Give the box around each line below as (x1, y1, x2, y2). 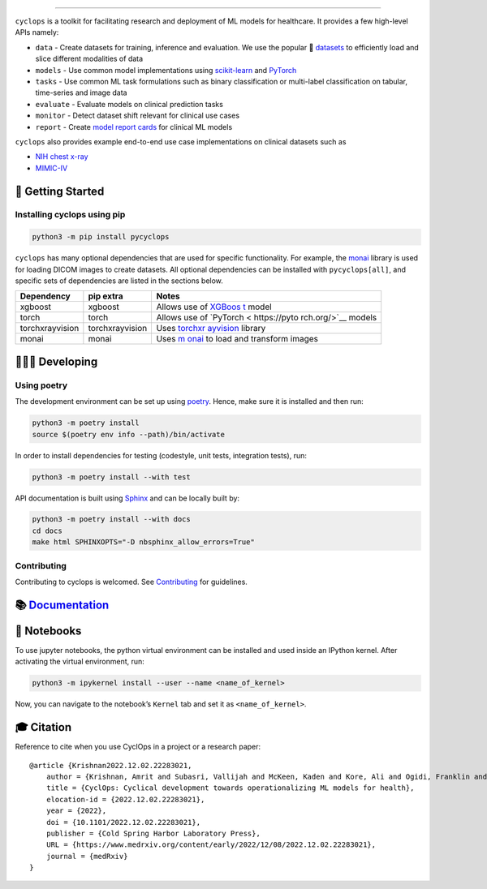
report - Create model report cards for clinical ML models (35, 122, 233, 131)
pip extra (88, 290, 123, 302)
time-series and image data (35, 88, 127, 97)
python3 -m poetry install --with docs (32, 515, 191, 524)
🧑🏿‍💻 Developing (15, 354, 98, 368)
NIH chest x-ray (35, 152, 88, 161)
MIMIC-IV (35, 163, 68, 173)
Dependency (19, 290, 71, 302)
